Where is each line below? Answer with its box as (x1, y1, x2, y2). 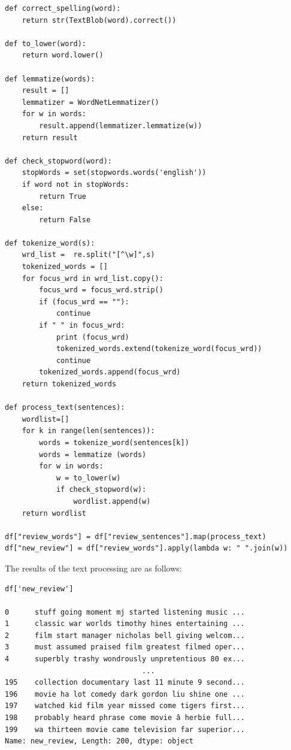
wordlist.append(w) (73, 497, 151, 506)
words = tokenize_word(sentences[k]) (39, 438, 189, 447)
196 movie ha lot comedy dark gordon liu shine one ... (5, 689, 245, 698)
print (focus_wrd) (56, 332, 129, 341)
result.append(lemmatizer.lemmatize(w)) (39, 121, 202, 130)
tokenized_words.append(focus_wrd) (39, 368, 181, 377)
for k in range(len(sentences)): (22, 427, 155, 436)
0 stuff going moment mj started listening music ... (5, 607, 245, 616)
